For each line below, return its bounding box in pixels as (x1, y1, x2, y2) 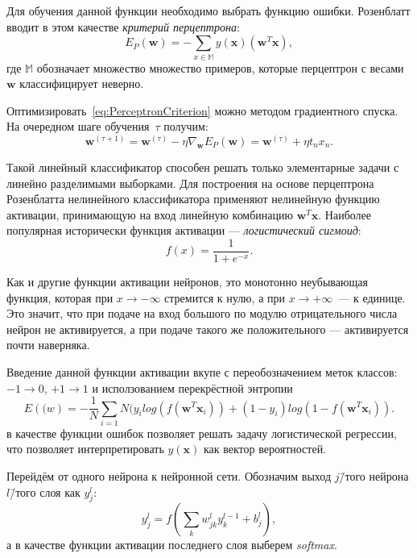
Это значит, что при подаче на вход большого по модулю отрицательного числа (6, 305, 398, 322)
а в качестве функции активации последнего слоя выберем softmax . (6, 536, 337, 553)
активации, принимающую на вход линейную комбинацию (6, 206, 293, 223)
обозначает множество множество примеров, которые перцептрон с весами (36, 59, 404, 76)
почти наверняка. (6, 336, 90, 353)
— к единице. (338, 289, 406, 306)
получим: (163, 118, 208, 135)
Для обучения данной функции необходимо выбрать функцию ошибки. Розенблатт (6, 2, 411, 19)
